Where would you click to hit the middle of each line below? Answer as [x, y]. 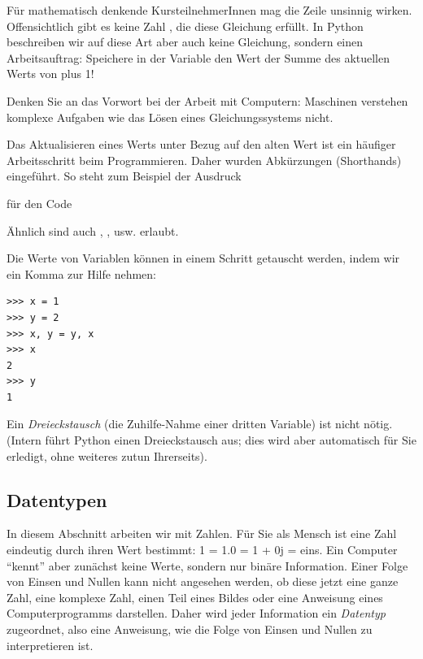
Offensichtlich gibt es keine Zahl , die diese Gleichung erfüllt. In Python [185, 26]
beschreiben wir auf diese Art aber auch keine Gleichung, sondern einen [185, 42]
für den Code [39, 203]
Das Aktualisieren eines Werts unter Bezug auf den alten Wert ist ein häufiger [201, 144]
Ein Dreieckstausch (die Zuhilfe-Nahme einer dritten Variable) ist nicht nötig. [200, 424]
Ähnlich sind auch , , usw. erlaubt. [93, 230]
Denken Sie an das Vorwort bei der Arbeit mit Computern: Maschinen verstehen [207, 100]
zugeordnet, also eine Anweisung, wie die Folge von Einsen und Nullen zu [190, 629]
